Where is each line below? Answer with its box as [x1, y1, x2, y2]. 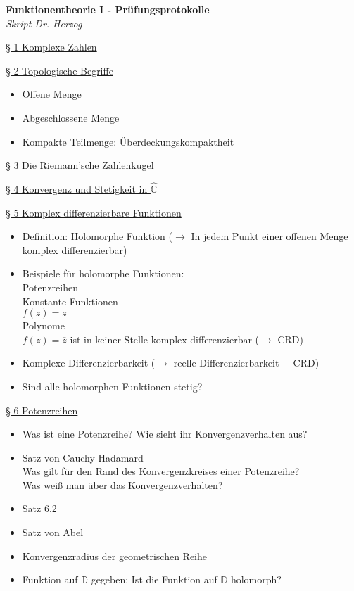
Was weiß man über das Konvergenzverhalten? [22, 477, 223, 492]
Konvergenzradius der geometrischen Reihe [22, 548, 208, 563]
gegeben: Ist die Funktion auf [91, 572, 217, 587]
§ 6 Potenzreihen [6, 402, 78, 417]
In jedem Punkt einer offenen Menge [191, 229, 348, 243]
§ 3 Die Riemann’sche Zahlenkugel [6, 158, 154, 172]
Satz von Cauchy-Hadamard [22, 450, 144, 464]
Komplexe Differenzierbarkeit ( [22, 355, 156, 370]
